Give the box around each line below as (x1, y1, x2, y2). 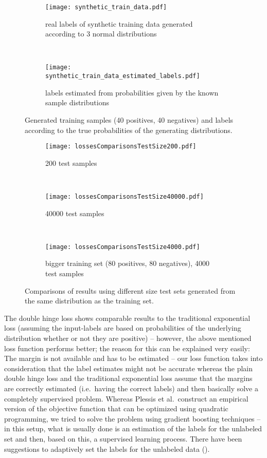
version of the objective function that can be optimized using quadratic (4, 403, 228, 414)
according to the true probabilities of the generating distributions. (25, 124, 233, 135)
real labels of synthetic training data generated (45, 18, 193, 29)
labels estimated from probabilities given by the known (45, 87, 219, 98)
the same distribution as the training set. (25, 295, 154, 306)
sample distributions (45, 97, 109, 108)
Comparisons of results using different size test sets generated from (25, 285, 236, 296)
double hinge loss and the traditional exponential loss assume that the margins (4, 373, 253, 384)
